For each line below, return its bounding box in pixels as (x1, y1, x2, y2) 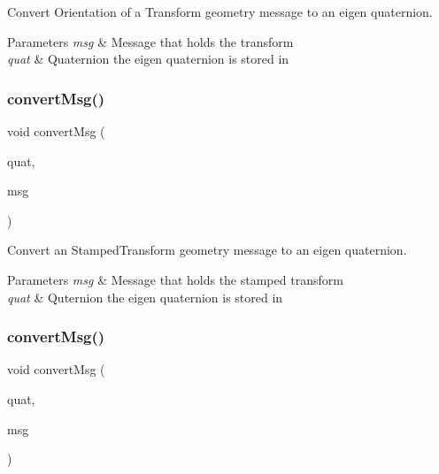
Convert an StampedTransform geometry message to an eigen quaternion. (7, 241, 407, 259)
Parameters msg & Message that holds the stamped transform (7, 270, 343, 288)
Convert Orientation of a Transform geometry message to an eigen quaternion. (7, 3, 433, 20)
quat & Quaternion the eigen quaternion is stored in (7, 50, 289, 68)
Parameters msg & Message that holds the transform (7, 32, 294, 50)
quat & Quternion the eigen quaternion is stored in (7, 287, 283, 306)
